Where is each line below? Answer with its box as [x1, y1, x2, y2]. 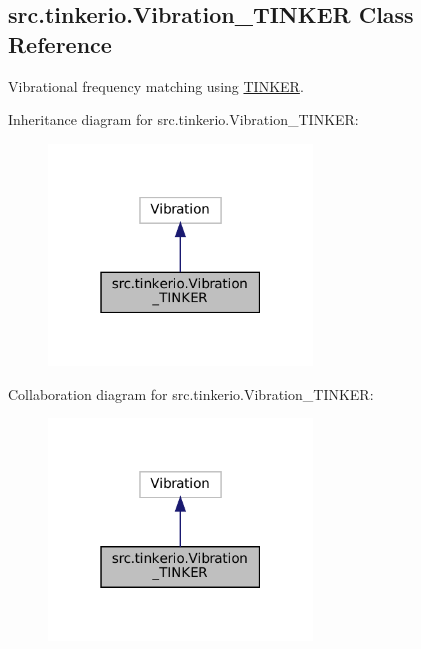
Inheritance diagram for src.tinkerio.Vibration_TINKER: [8, 109, 359, 130]
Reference [8, 28, 112, 59]
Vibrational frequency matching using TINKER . [8, 75, 304, 96]
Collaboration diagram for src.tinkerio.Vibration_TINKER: [8, 383, 374, 404]
